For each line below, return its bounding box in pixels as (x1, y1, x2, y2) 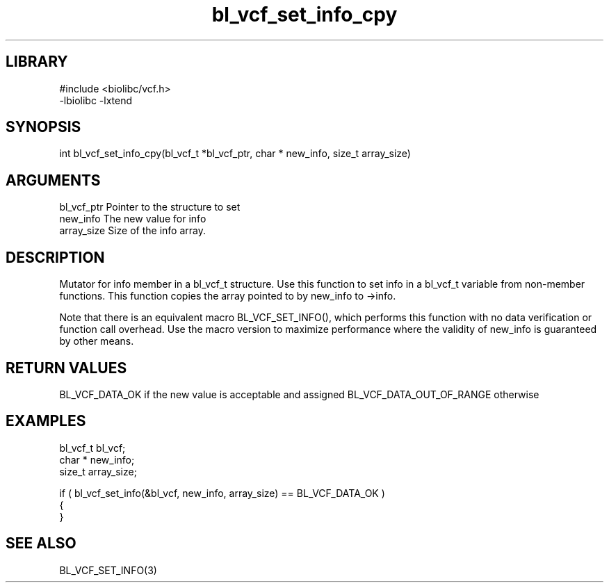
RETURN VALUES (6, 359, 127, 377)
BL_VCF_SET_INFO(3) (59, 564, 157, 576)
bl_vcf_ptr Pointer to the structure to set (59, 201, 241, 213)
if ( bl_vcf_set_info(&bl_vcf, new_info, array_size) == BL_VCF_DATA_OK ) (59, 487, 385, 499)
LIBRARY (6, 53, 68, 71)
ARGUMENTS (6, 171, 101, 189)
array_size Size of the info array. (59, 224, 206, 237)
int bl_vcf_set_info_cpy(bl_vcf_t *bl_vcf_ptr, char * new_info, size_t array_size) (59, 147, 411, 160)
